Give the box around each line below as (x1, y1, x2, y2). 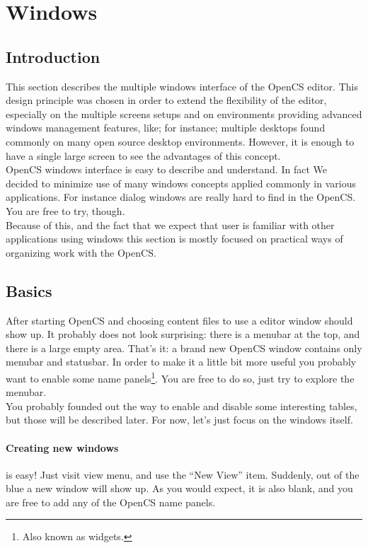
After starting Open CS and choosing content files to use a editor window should (6, 313, 353, 327)
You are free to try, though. (6, 203, 125, 218)
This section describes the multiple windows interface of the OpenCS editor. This (6, 78, 358, 93)
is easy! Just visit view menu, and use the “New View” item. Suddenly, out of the (6, 467, 360, 482)
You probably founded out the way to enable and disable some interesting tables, (6, 398, 357, 413)
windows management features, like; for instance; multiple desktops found (6, 120, 326, 135)
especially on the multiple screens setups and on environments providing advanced (6, 106, 362, 121)
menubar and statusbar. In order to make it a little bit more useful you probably (6, 354, 357, 369)
